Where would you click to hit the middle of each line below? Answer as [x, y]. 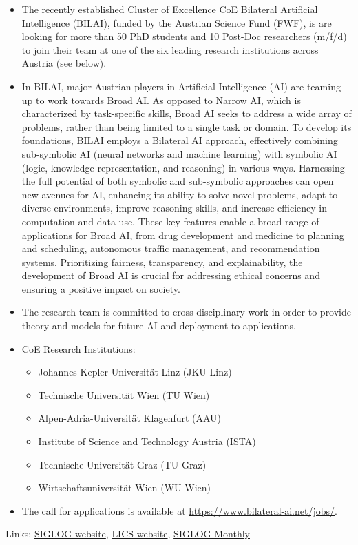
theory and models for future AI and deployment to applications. [159, 326]
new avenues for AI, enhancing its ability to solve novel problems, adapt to [180, 194]
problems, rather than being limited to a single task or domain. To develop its [187, 126]
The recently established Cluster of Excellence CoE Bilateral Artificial [170, 9]
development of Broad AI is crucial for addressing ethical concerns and [171, 275]
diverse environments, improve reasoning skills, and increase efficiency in [174, 208]
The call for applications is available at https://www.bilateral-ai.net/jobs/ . [179, 510]
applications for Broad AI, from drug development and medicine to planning [183, 235]
